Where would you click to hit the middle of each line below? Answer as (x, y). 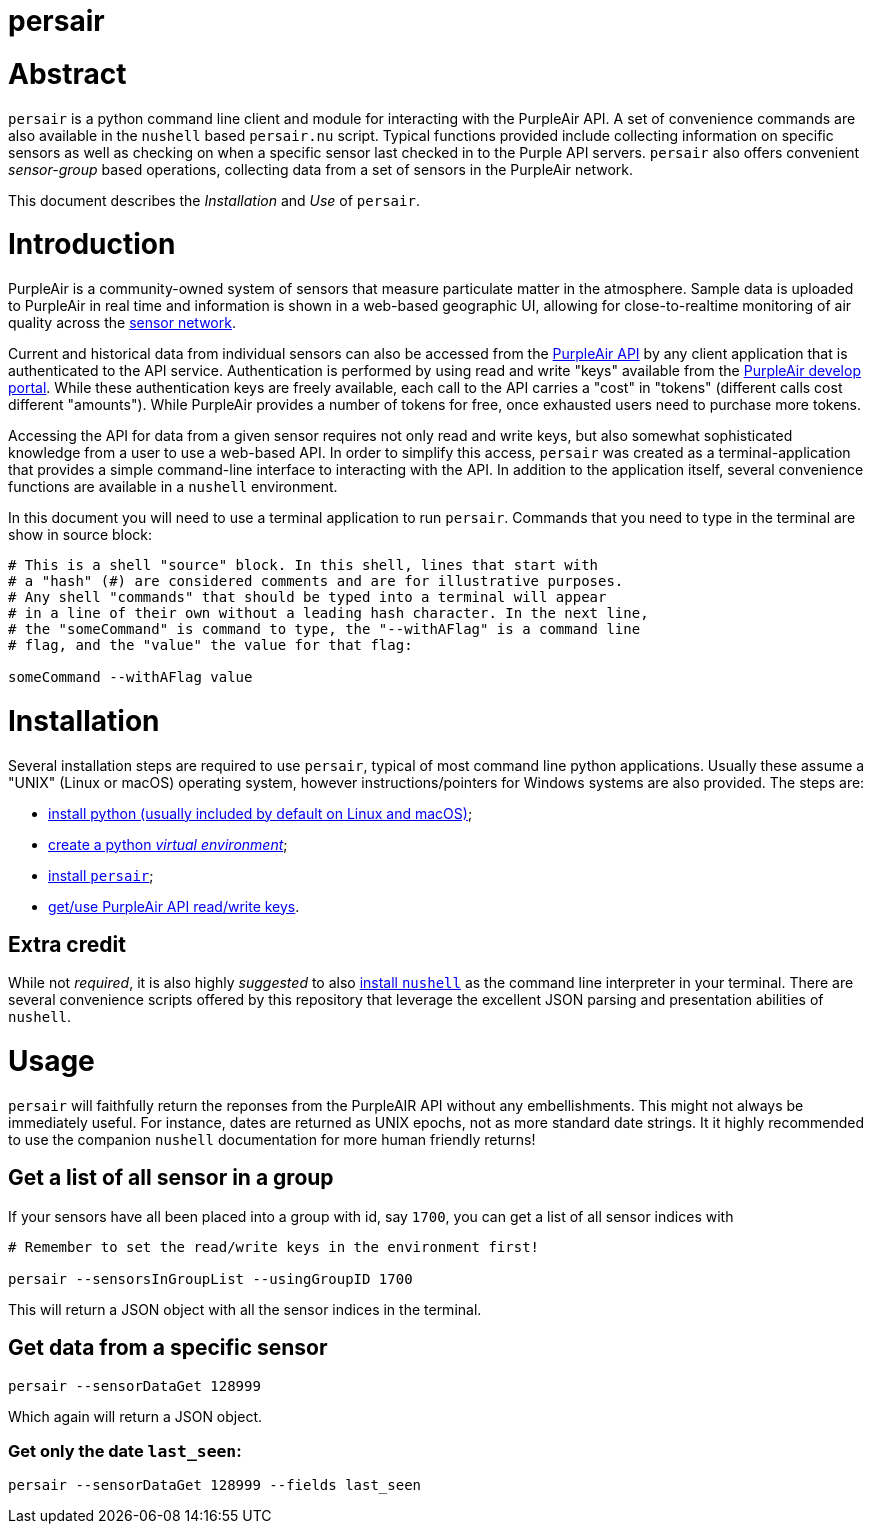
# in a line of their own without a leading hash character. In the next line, (328, 613)
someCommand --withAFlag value (130, 677)
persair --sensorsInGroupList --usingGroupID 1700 (210, 1278)
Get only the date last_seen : (125, 1450)
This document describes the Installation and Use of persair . (214, 200)
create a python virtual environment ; (168, 844)
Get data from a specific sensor (168, 1348)
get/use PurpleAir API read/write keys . (174, 906)
